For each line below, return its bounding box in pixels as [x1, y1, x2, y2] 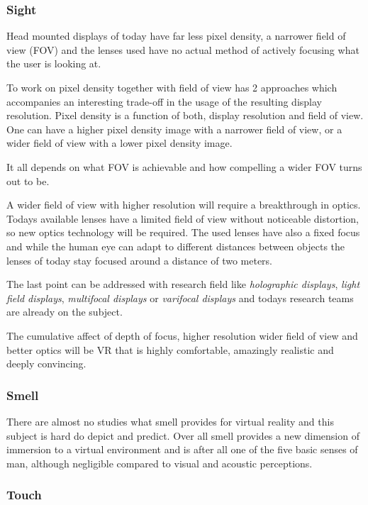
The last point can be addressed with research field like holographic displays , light [6, 277, 360, 292]
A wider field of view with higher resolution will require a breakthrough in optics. [6, 197, 361, 212]
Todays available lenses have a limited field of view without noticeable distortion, [6, 211, 359, 226]
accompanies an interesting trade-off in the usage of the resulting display [6, 94, 322, 109]
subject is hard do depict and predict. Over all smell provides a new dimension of [6, 428, 359, 443]
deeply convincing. [6, 356, 87, 371]
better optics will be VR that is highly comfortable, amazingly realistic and [6, 342, 334, 357]
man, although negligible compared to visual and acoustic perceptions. [6, 455, 313, 470]
